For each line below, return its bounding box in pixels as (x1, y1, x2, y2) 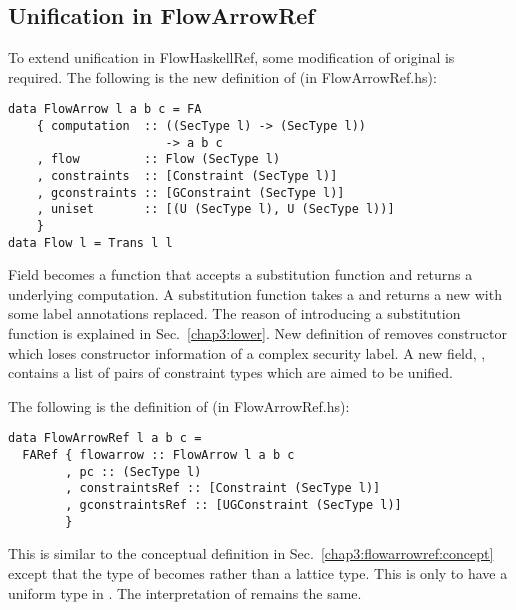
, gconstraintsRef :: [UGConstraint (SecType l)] (65, 498, 402, 513)
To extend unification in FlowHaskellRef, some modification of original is (8, 47, 455, 68)
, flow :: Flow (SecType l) (36, 152, 281, 167)
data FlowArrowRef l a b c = (8, 431, 202, 446)
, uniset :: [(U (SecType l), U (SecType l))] (36, 202, 395, 217)
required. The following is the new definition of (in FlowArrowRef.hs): (8, 66, 437, 87)
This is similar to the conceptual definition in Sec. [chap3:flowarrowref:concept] (8, 543, 494, 564)
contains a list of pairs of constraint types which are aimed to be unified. (8, 362, 454, 383)
